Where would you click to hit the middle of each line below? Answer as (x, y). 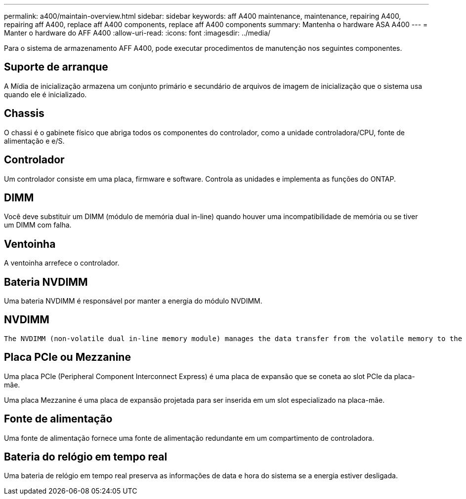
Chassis (24, 114)
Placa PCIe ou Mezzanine (67, 357)
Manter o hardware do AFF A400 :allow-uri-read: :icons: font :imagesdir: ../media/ (137, 33)
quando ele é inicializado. (45, 94)
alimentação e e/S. (34, 141)
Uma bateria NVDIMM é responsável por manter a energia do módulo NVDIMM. (133, 301)
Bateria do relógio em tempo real (86, 457)
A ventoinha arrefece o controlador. (62, 263)
